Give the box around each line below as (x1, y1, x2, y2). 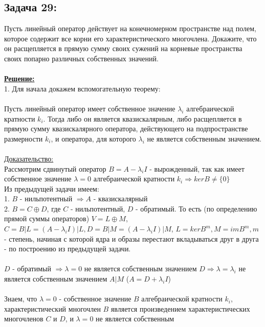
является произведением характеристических (111, 303, 250, 314)
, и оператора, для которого (51, 133, 136, 144)
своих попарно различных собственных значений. (4, 53, 159, 63)
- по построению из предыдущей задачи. (4, 243, 131, 254)
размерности (4, 133, 43, 144)
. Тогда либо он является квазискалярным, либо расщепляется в (43, 113, 242, 124)
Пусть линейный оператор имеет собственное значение (4, 103, 175, 113)
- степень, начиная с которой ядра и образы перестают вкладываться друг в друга (4, 233, 259, 244)
